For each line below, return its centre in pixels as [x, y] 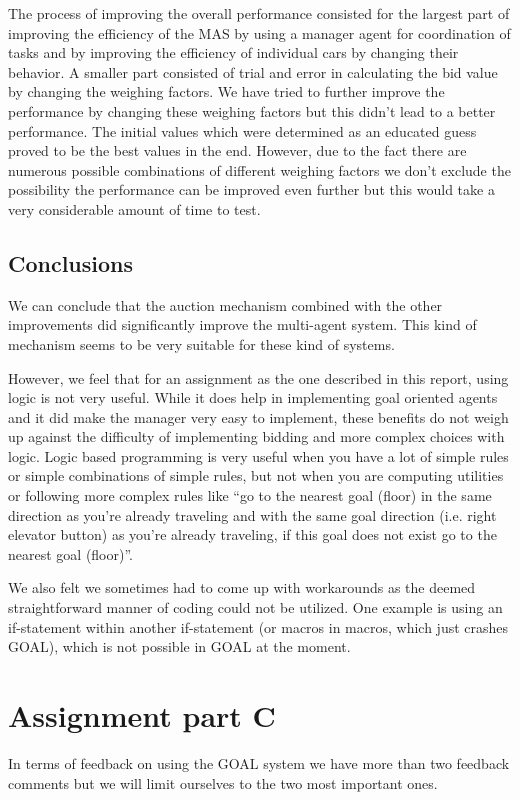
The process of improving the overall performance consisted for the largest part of [259, 13]
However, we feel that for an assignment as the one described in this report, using [258, 377]
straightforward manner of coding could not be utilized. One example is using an [255, 607]
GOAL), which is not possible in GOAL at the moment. [179, 646]
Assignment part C [142, 715]
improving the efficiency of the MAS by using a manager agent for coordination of [259, 32]
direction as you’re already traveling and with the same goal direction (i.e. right [252, 514]
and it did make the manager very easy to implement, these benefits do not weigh [258, 416]
